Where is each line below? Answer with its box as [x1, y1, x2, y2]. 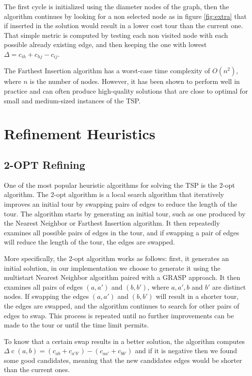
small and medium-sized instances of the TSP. [4, 95, 141, 105]
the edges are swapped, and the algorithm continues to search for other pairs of [4, 300, 239, 311]
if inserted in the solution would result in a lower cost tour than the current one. [4, 20, 243, 31]
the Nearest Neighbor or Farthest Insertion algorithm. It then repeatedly [4, 218, 220, 228]
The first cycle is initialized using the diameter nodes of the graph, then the [4, 1, 229, 11]
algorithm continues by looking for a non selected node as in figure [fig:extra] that [4, 11, 247, 21]
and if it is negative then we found [135, 345, 237, 356]
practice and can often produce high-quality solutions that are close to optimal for [4, 86, 248, 96]
